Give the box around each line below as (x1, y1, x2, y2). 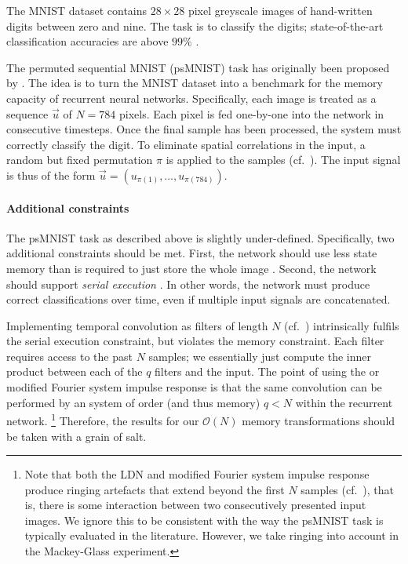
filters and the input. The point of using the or (155, 363, 380, 380)
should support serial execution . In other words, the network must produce (6, 275, 370, 292)
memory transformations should (242, 412, 395, 428)
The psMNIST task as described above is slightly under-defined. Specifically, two (6, 229, 395, 246)
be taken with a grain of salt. (6, 428, 147, 444)
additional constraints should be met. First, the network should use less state (6, 245, 377, 261)
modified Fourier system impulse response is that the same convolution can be (6, 379, 382, 395)
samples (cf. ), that (301, 481, 395, 497)
